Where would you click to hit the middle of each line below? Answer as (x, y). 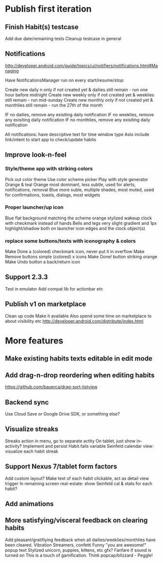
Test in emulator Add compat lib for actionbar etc (54, 289)
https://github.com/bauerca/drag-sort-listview (51, 387)
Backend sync (27, 402)
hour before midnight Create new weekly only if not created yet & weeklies (80, 95)
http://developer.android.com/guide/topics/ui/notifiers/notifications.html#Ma (81, 65)
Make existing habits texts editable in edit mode (79, 359)
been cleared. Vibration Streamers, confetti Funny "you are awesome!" (76, 545)
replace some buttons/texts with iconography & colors (70, 241)
